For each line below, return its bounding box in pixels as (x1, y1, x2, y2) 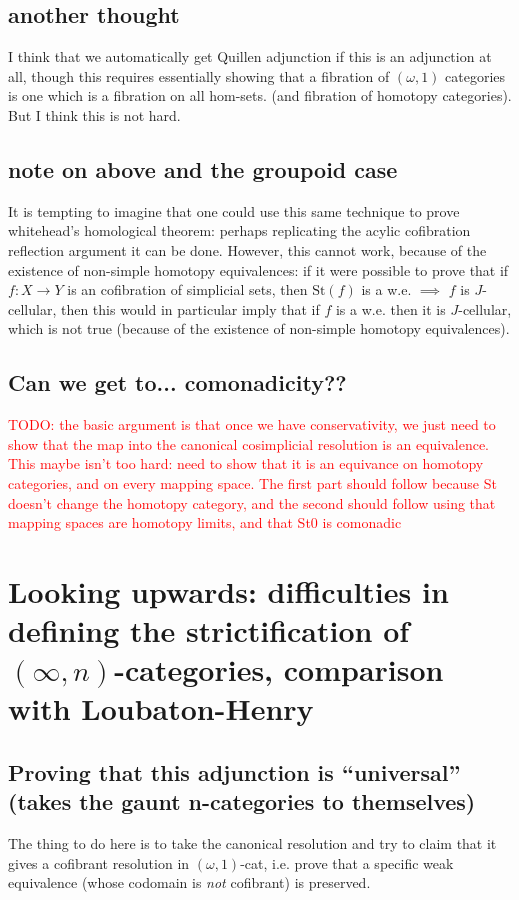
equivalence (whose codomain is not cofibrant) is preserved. (8, 872, 371, 893)
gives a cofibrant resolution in (8, 852, 190, 873)
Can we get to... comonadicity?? (8, 367, 347, 398)
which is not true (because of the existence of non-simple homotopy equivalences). (8, 318, 510, 339)
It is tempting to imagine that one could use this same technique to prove (8, 200, 460, 221)
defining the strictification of (8, 610, 410, 651)
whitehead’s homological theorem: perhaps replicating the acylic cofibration (8, 220, 471, 241)
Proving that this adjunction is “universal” (8, 757, 461, 788)
